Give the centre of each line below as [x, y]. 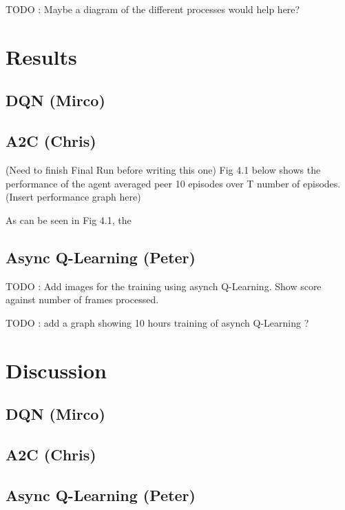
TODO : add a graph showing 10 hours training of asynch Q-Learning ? [157, 322]
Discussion [56, 370]
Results [41, 56]
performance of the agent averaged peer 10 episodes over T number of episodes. [173, 183]
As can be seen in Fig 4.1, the [69, 220]
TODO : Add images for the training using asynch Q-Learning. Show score [164, 286]
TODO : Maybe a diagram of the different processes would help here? [153, 9]
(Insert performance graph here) [73, 197]
